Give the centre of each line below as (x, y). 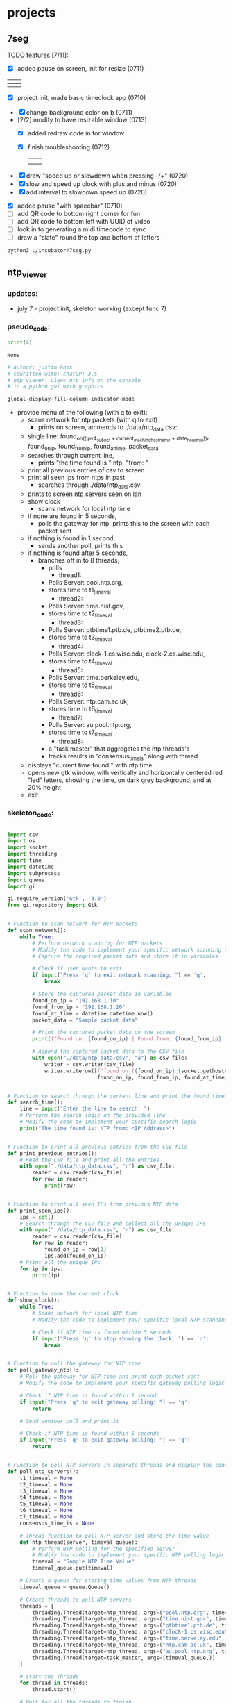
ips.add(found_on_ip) (76, 1256)
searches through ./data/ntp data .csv (89, 485)
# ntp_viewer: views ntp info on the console (74, 380)
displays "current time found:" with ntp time (90, 765)
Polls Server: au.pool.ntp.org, (90, 725)
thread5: (71, 670)
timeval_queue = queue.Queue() (65, 1587)
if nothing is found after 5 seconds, (78, 553)
